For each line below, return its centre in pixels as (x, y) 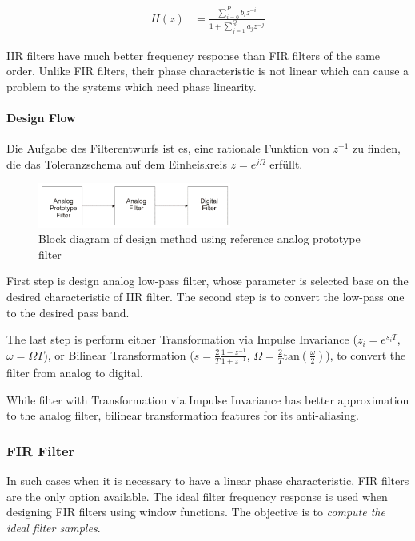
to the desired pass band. (68, 312)
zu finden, (377, 148)
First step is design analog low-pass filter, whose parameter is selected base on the (207, 281)
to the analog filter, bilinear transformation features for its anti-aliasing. (183, 415)
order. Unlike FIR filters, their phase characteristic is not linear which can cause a (208, 71)
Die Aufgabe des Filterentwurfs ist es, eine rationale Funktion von (168, 148)
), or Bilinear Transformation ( (119, 354)
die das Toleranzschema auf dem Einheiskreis (117, 163)
